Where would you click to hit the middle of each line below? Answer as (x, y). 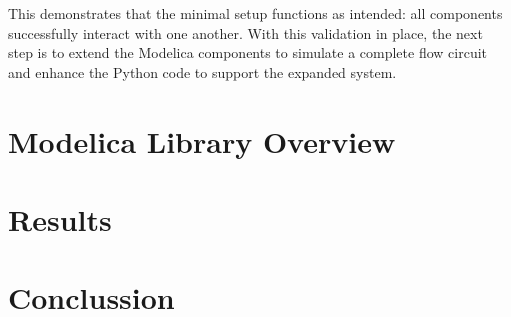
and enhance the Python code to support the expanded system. (202, 71)
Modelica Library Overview (202, 140)
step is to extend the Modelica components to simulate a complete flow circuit (248, 52)
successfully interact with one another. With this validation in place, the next (245, 32)
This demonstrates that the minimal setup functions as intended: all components (255, 13)
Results (60, 218)
